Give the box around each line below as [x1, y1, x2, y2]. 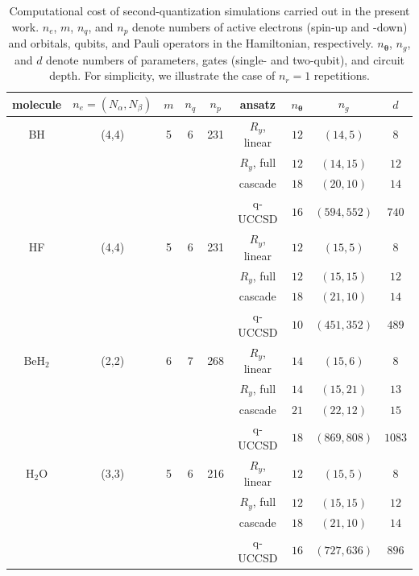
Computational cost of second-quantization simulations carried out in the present [9, 2, 410, 19]
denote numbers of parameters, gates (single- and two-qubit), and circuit [46, 51, 405, 68]
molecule [12, 95, 62, 112]
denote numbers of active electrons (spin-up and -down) [132, 18, 408, 35]
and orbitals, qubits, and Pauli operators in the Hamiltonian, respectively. [8, 35, 374, 52]
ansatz [239, 95, 276, 112]
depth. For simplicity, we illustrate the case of [49, 67, 276, 84]
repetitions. [313, 67, 370, 84]
